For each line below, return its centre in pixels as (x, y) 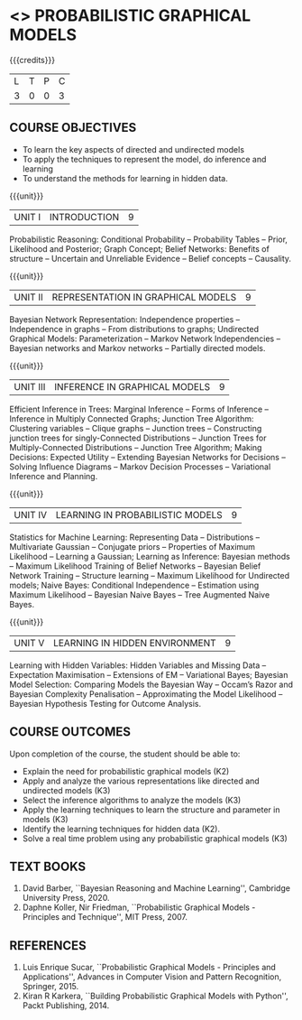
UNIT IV (31, 515)
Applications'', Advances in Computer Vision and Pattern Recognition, (152, 977)
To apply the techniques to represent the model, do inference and (144, 159)
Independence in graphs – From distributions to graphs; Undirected (134, 329)
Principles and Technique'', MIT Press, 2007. (105, 917)
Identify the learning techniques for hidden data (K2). (121, 829)
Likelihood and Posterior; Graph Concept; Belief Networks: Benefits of (140, 248)
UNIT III (30, 386)
